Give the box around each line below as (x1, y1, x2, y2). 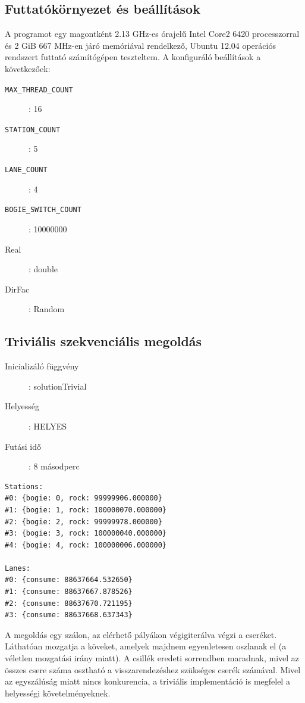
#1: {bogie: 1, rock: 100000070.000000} (5, 505, 167, 514)
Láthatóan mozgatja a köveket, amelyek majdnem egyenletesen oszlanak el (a (5, 640, 287, 652)
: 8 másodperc (29, 460, 80, 472)
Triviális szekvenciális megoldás (5, 332, 202, 350)
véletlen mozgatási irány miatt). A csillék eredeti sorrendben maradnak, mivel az (5, 652, 300, 664)
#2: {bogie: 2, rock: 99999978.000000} (5, 517, 162, 526)
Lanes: (5, 564, 30, 573)
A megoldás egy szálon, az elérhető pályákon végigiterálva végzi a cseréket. (5, 628, 277, 640)
